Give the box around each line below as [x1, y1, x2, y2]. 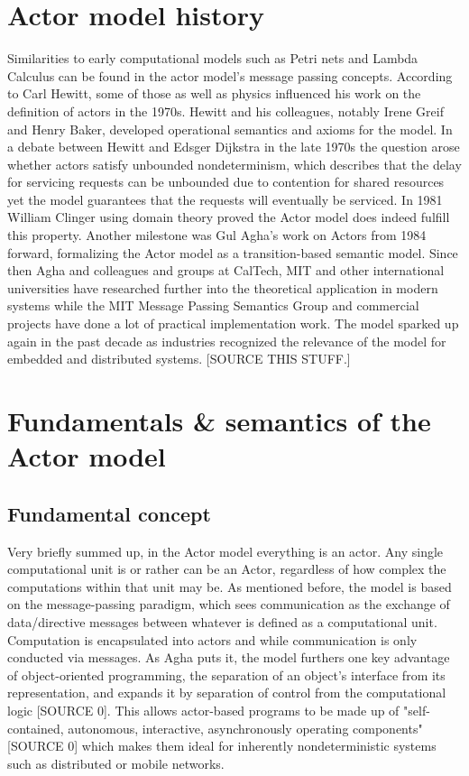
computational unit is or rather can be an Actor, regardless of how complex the [7, 559, 446, 578]
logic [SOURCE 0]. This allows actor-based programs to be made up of [7, 700, 400, 719]
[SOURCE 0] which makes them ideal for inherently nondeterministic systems [7, 736, 437, 755]
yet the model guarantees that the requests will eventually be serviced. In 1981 [7, 189, 443, 208]
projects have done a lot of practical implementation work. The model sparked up [7, 314, 459, 333]
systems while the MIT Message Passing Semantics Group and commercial [7, 296, 419, 315]
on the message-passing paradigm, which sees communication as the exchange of [7, 595, 450, 614]
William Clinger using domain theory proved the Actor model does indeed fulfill [7, 208, 450, 226]
